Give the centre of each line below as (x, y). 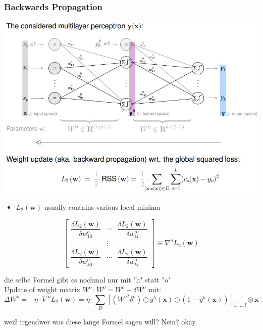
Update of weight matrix (42, 289)
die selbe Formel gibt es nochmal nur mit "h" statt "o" (88, 279)
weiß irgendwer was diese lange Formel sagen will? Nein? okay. (101, 322)
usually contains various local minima (102, 206)
